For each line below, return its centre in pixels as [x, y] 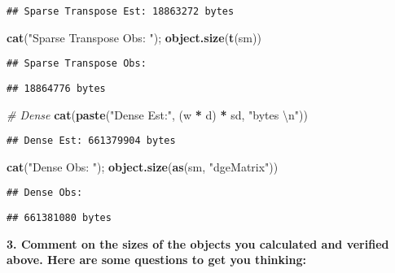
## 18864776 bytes [56, 88]
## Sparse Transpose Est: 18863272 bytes [121, 11]
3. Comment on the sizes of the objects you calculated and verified [198, 243]
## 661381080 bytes [59, 218]
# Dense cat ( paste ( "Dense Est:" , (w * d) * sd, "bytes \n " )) [157, 114]
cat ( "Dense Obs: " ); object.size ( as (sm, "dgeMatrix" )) [143, 166]
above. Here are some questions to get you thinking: [156, 260]
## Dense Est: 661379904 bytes [91, 141]
